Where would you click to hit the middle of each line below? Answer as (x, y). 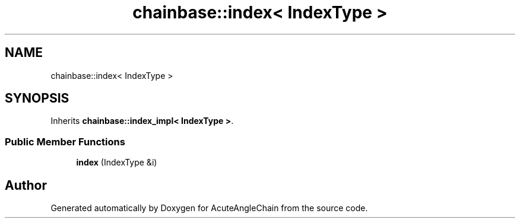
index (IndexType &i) (117, 163)
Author (26, 185)
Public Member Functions (65, 141)
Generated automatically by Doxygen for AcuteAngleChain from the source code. (209, 208)
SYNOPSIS (37, 98)
